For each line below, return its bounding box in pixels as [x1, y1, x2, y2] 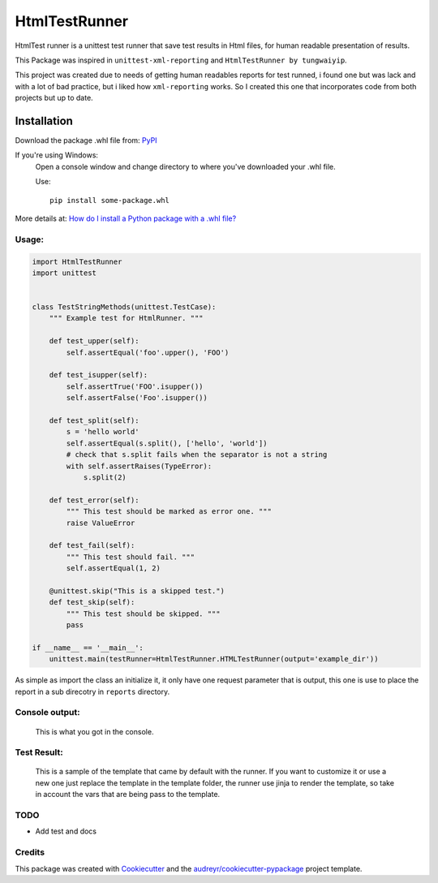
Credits [15, 846, 45, 858]
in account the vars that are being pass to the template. [35, 790, 221, 799]
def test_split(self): [49, 416, 140, 425]
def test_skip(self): [49, 597, 135, 607]
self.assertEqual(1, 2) [66, 564, 161, 573]
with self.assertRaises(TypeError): [66, 461, 213, 471]
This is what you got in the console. [35, 726, 154, 736]
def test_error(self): [49, 495, 140, 505]
